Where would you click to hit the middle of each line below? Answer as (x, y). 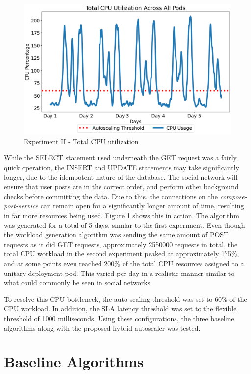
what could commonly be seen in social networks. (78, 283)
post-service (21, 206)
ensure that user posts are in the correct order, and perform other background (121, 187)
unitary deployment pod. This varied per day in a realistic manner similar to (119, 273)
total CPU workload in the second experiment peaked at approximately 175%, (122, 254)
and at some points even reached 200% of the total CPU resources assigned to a (124, 263)
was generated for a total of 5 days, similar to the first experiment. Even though (125, 225)
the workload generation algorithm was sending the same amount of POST (116, 235)
